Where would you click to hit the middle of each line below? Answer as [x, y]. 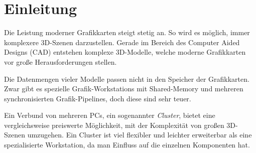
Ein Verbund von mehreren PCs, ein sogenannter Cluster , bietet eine [110, 115]
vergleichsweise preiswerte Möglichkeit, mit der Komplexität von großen [114, 125]
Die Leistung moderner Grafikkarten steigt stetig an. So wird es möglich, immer [127, 32]
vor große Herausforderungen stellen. [60, 61]
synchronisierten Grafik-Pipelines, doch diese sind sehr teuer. [98, 98]
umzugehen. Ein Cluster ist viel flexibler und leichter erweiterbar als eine [140, 135]
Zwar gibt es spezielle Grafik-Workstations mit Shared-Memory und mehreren [124, 89]
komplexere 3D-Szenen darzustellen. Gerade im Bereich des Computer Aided [122, 42]
